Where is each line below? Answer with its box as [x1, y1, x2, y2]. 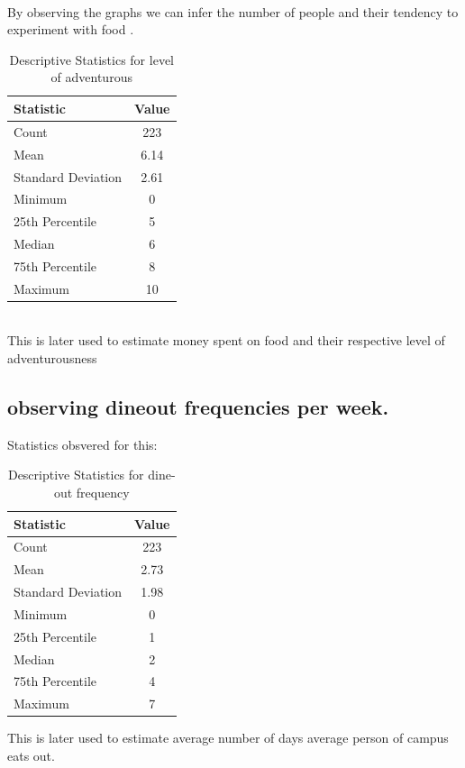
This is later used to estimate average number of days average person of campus [7, 728, 449, 747]
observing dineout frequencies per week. [7, 392, 389, 420]
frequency [76, 482, 130, 501]
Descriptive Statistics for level [9, 50, 174, 69]
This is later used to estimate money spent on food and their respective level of [7, 331, 445, 350]
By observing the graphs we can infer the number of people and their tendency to [7, 2, 459, 21]
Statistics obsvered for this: [7, 434, 158, 453]
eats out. [7, 746, 55, 765]
